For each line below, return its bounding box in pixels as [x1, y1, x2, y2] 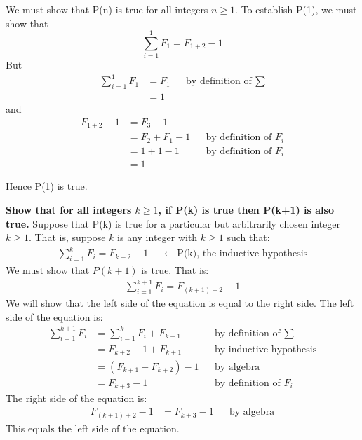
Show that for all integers [6, 202, 132, 216]
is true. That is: [141, 263, 209, 277]
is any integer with [117, 230, 198, 245]
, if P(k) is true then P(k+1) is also [158, 202, 334, 216]
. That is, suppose [28, 230, 106, 245]
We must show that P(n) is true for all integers [6, 2, 208, 16]
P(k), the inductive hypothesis [177, 249, 308, 259]
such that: [227, 230, 270, 245]
